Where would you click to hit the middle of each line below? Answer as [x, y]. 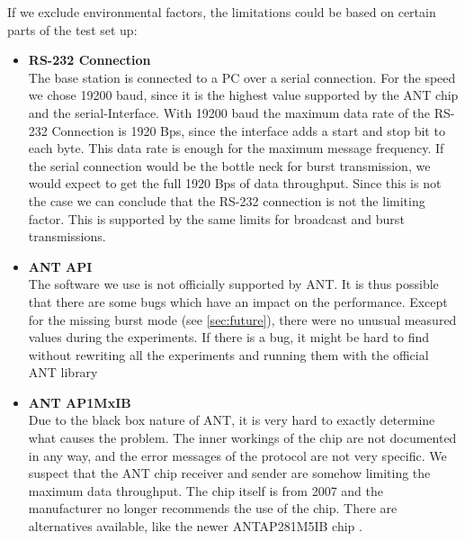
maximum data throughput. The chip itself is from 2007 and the [206, 490]
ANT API [60, 266]
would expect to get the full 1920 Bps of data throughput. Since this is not [235, 183]
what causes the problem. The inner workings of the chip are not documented [242, 438]
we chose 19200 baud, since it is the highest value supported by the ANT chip [243, 95]
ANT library [63, 372]
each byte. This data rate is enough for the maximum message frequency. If [236, 148]
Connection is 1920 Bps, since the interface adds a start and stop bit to [248, 130]
